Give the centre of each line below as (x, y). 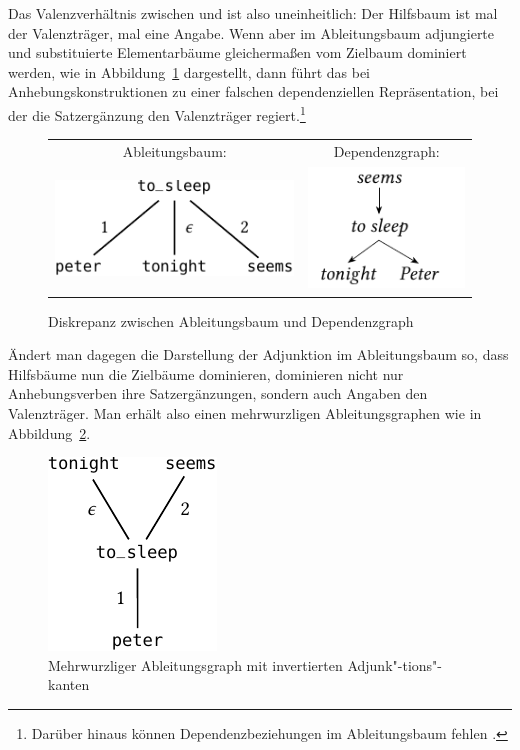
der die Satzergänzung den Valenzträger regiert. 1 (157, 113)
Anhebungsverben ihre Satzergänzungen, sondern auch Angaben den (218, 393)
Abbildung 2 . (49, 432)
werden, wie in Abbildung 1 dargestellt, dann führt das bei (189, 71)
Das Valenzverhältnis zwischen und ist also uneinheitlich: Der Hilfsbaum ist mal (253, 13)
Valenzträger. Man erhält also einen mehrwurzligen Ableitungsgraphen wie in (245, 412)
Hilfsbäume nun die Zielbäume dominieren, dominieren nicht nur (206, 373)
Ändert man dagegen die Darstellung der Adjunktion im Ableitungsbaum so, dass (258, 354)
